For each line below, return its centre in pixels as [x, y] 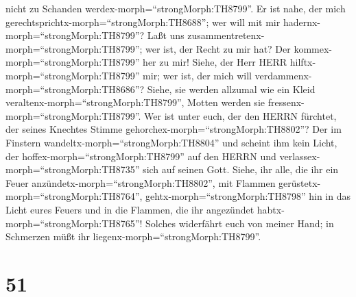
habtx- [271, 209]
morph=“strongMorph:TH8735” [73, 169]
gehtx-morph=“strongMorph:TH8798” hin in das [248, 196]
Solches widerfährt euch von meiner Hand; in [240, 223]
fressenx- [286, 102]
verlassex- [300, 156]
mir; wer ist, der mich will [197, 75]
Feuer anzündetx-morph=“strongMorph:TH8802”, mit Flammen [141, 182]
